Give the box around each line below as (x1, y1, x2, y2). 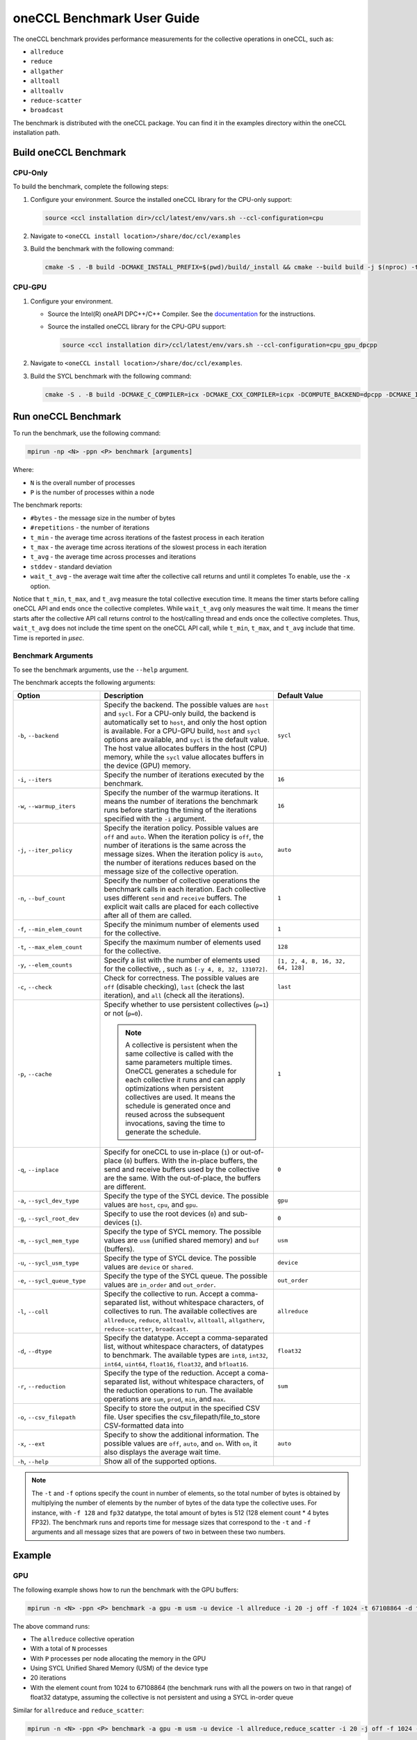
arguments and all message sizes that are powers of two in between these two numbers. (31, 1528, 286, 1536)
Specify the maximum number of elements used (104, 938, 261, 947)
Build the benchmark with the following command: (30, 244, 174, 253)
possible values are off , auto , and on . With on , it (104, 1439, 258, 1448)
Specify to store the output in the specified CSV (104, 1403, 261, 1413)
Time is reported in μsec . (13, 633, 85, 642)
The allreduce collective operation (30, 1634, 135, 1643)
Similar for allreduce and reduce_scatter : (13, 1706, 145, 1714)
